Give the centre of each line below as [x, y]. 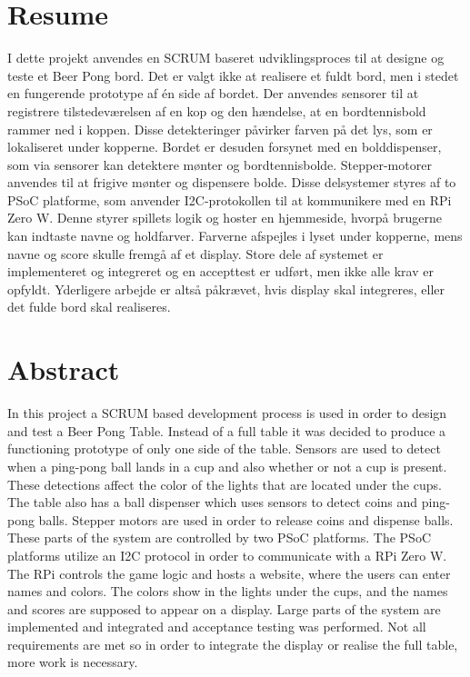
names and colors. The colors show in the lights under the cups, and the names [228, 591]
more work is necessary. [73, 662]
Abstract [64, 369]
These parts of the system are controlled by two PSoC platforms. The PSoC [220, 538]
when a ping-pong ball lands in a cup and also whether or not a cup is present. [227, 466]
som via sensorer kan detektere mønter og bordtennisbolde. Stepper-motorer [220, 164]
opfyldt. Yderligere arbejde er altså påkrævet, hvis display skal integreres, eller [226, 289]
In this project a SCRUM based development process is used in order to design [227, 413]
